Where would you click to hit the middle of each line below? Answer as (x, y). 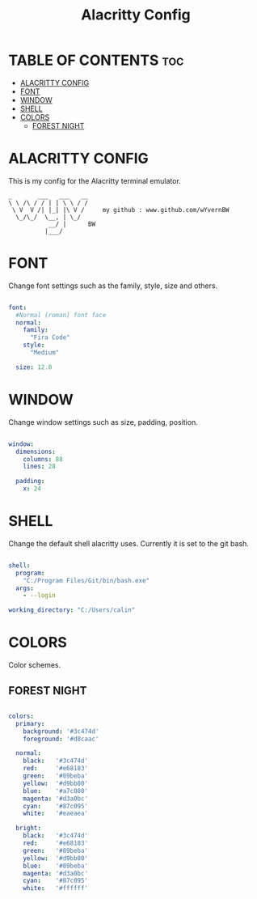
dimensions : (36, 452)
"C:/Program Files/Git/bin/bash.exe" (86, 580)
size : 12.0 (34, 367)
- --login (40, 596)
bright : (29, 828)
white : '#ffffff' (56, 888)
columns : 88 (43, 459)
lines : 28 (40, 467)
